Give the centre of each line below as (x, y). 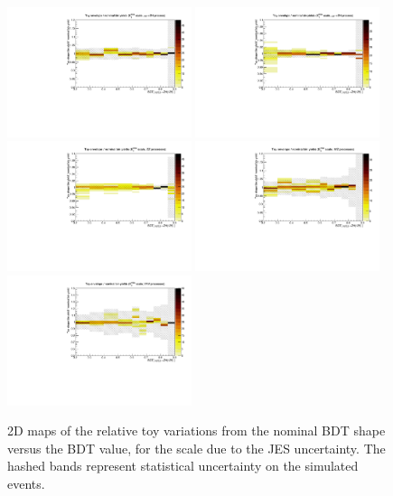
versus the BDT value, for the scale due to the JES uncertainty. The (196, 448)
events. (26, 484)
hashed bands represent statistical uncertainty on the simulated (183, 466)
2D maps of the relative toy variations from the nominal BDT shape (196, 430)
